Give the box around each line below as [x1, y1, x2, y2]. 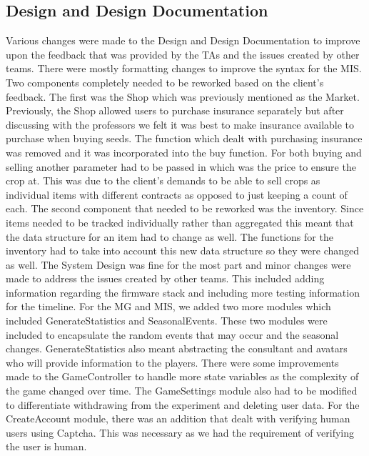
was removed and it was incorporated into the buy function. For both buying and [6, 144, 362, 159]
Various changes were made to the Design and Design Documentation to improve [6, 33, 360, 48]
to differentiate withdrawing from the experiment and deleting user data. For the [6, 397, 360, 412]
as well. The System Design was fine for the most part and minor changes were [6, 257, 351, 272]
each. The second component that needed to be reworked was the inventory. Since [6, 201, 364, 216]
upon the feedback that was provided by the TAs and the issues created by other [6, 46, 360, 61]
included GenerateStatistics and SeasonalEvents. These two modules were [6, 313, 328, 328]
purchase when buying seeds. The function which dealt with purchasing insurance [6, 131, 363, 146]
